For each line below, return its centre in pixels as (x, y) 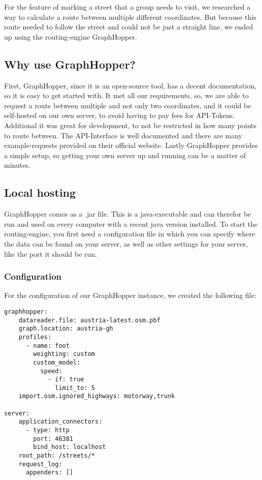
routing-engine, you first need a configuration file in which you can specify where (130, 234)
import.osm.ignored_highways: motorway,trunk (97, 396)
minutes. (17, 165)
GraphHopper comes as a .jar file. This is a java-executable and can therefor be (128, 214)
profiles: (35, 337)
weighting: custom (64, 354)
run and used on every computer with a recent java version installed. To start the (131, 223)
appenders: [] (50, 473)
